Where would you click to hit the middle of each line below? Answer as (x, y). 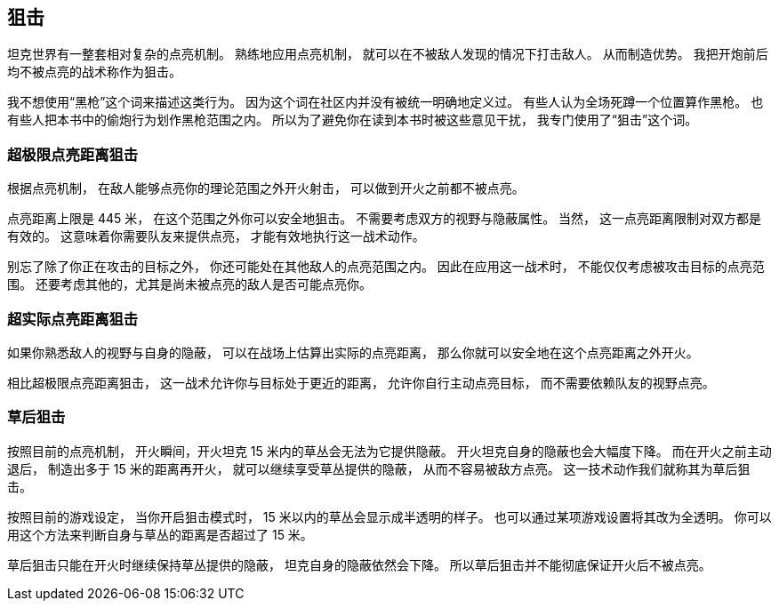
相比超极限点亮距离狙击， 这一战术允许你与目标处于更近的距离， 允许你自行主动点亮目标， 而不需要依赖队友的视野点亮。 (361, 382)
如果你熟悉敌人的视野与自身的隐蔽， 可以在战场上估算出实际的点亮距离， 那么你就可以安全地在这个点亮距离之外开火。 (353, 352)
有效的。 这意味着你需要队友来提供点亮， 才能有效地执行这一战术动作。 (216, 236)
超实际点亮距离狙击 (73, 319)
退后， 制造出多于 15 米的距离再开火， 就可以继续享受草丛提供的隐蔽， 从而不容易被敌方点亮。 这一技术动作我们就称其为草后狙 (379, 468)
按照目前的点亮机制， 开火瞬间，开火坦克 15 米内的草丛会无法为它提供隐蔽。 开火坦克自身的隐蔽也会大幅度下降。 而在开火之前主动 (389, 451)
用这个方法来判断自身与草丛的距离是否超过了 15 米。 (160, 534)
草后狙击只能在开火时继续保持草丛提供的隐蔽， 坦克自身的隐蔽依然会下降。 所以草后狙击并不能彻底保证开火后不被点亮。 (359, 564)
